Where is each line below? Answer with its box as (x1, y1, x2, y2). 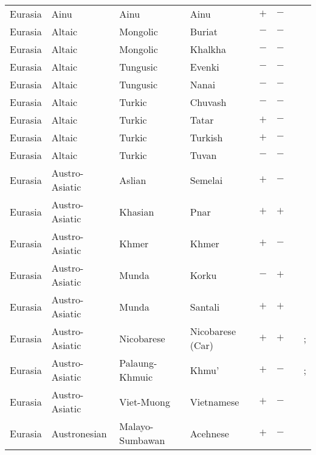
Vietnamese (190, 394, 239, 409)
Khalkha (190, 42, 226, 56)
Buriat (190, 24, 218, 38)
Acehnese (190, 426, 229, 440)
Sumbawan (119, 433, 165, 447)
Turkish (190, 130, 223, 144)
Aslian (119, 172, 146, 187)
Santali (190, 299, 220, 314)
